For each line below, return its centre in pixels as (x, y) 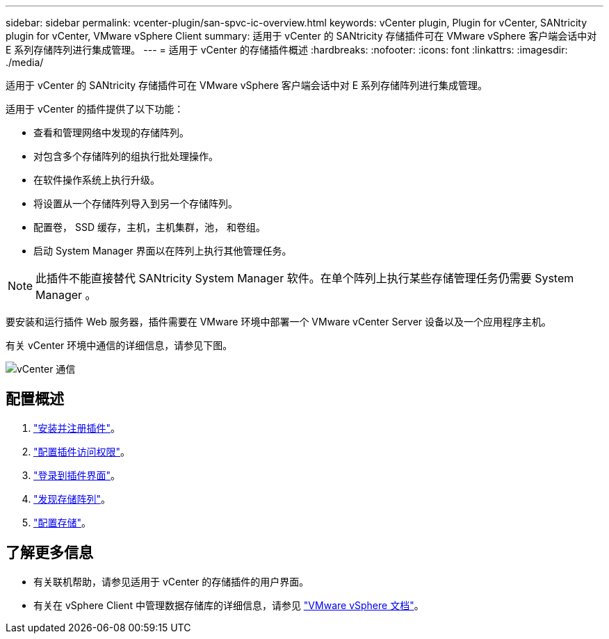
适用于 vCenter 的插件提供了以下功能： (95, 109)
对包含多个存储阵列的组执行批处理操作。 (126, 156)
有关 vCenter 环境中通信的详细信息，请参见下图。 (119, 345)
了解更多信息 (49, 553)
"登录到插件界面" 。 (77, 475)
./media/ (25, 62)
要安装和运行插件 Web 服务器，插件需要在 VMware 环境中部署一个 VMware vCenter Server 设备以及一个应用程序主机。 (279, 322)
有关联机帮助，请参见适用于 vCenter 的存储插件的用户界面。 (171, 581)
